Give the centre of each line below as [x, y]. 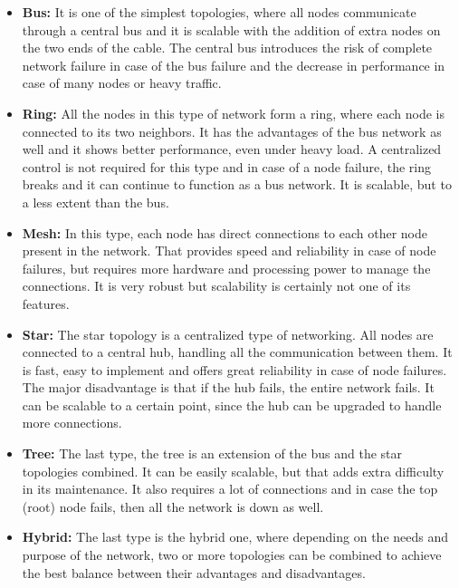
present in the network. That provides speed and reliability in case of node [229, 251]
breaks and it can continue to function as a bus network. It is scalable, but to [237, 184]
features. [46, 303]
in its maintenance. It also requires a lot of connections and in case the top [230, 489]
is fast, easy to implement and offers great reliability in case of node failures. [234, 369]
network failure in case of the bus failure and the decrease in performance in [234, 65]
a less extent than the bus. [96, 202]
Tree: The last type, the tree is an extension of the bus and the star [212, 453]
